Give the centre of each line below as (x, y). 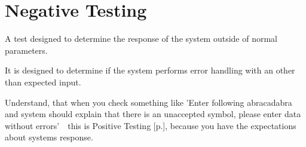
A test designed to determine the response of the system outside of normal (141, 39)
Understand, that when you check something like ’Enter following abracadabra (149, 102)
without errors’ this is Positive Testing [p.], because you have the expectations (151, 125)
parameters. (26, 50)
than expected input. (43, 82)
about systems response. (49, 137)
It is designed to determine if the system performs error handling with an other (150, 70)
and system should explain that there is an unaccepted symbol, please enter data (153, 114)
